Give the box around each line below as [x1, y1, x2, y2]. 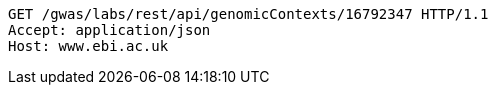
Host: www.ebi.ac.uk [8, 38, 169, 54]
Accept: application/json [8, 22, 211, 38]
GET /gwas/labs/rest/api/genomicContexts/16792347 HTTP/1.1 [8, 6, 489, 22]
